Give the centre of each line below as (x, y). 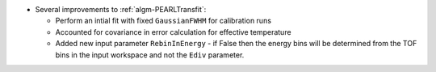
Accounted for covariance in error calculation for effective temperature (173, 32)
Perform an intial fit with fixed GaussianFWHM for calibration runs (163, 21)
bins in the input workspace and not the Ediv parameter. (150, 55)
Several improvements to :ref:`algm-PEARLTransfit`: (121, 9)
